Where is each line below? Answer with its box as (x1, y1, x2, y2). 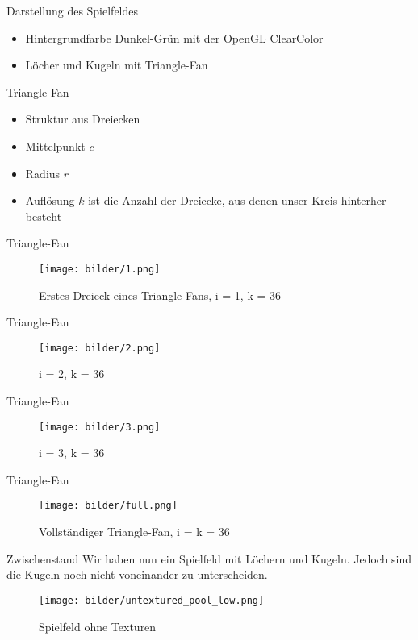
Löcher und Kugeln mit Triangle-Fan (25, 56, 208, 73)
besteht (25, 207, 62, 224)
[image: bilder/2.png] (39, 342, 161, 354)
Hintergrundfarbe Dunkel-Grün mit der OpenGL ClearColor (25, 29, 324, 46)
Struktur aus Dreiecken (25, 110, 140, 127)
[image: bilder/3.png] (39, 421, 161, 433)
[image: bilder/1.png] (39, 263, 161, 275)
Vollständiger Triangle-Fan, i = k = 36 (39, 523, 230, 540)
